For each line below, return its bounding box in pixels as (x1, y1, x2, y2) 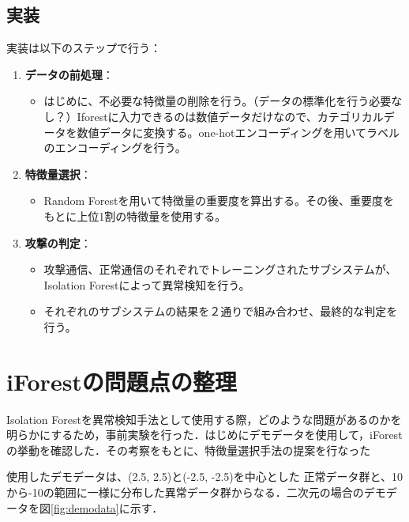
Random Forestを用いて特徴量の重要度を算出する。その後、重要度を (43, 192, 395, 209)
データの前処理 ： (24, 66, 114, 82)
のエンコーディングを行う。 (43, 139, 186, 156)
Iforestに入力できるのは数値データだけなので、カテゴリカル (77, 108, 384, 124)
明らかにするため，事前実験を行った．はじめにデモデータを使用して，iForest (6, 426, 403, 443)
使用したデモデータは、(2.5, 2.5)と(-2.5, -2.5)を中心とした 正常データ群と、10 (6, 468, 403, 485)
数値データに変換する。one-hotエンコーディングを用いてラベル (77, 123, 400, 140)
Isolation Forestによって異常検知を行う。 (43, 276, 250, 293)
